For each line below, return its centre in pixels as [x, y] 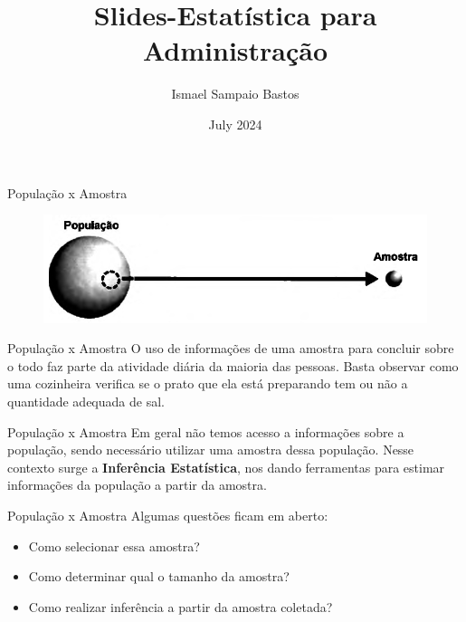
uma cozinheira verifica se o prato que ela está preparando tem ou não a [208, 383]
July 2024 [235, 124]
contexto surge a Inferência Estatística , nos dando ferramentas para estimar [226, 467]
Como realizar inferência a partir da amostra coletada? [181, 606]
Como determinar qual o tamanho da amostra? [159, 576]
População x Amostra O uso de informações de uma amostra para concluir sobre [231, 348]
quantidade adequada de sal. [86, 402]
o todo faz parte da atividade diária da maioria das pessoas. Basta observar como [233, 365]
